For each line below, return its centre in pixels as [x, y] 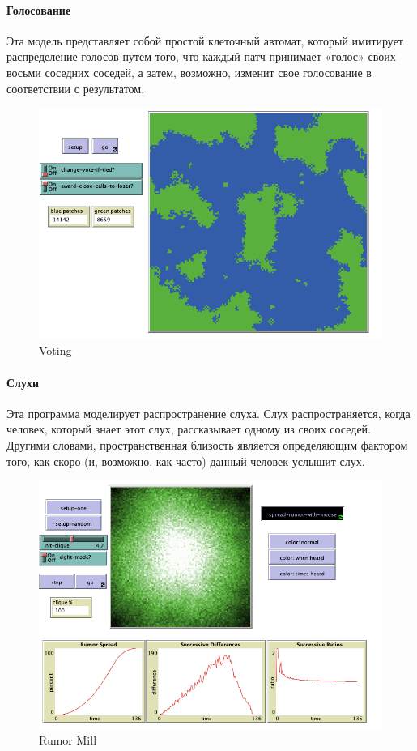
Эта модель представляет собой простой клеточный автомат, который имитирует [205, 40]
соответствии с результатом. [76, 88]
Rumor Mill [68, 740]
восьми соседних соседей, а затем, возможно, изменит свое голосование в [189, 72]
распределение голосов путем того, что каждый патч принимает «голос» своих [201, 56]
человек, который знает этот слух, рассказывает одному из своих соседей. [189, 429]
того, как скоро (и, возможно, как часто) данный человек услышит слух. [186, 461]
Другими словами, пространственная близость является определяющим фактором [207, 444]
